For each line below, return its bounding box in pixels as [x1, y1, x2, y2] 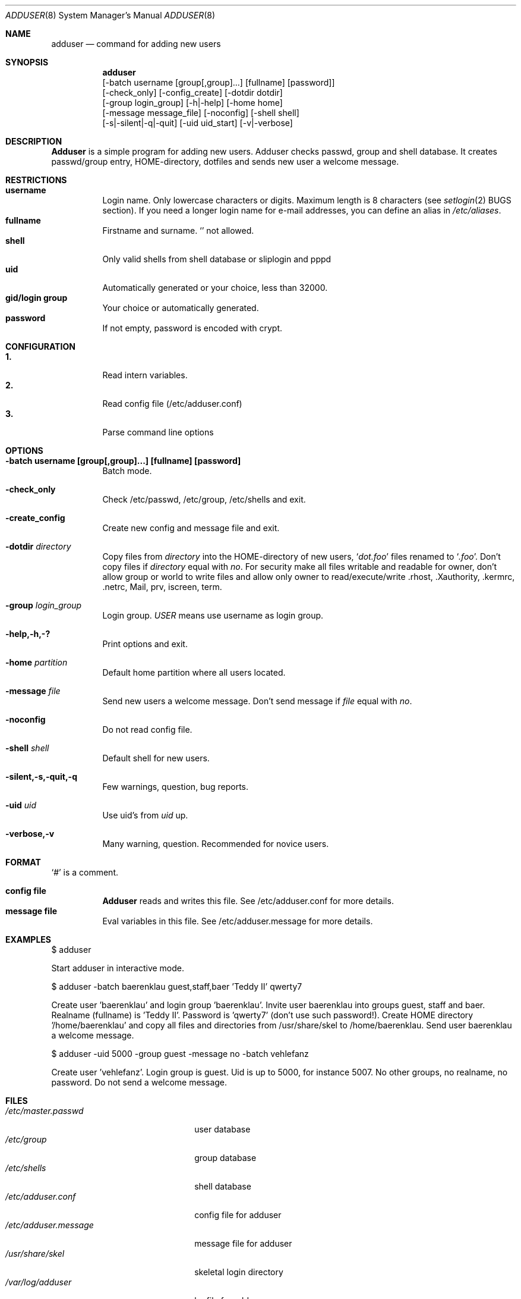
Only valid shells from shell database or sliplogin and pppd [102, 254, 331, 264]
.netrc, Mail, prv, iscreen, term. [102, 582, 222, 592]
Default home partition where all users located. [102, 667, 286, 677]
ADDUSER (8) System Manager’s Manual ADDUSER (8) [5, 10, 216, 20]
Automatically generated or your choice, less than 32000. [102, 283, 328, 293]
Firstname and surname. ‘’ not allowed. [102, 225, 254, 236]
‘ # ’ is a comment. [51, 867, 118, 877]
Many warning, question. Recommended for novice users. [102, 839, 329, 849]
